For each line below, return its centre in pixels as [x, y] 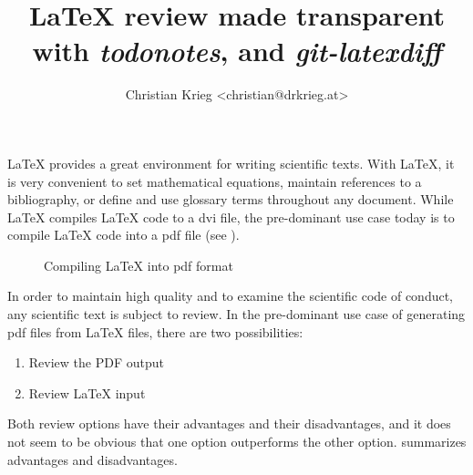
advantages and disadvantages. [93, 459]
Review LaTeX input [87, 392]
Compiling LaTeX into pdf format [139, 265]
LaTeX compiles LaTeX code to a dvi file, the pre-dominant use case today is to [231, 217]
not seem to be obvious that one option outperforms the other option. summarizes [237, 442]
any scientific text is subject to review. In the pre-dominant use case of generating [236, 314]
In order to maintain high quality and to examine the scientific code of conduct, [231, 296]
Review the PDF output [96, 362]
